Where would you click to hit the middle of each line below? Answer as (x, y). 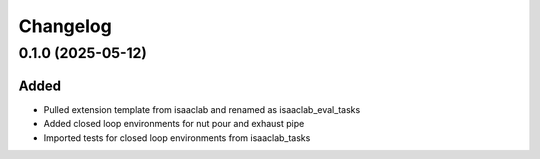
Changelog (65, 26)
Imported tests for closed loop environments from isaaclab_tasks (177, 137)
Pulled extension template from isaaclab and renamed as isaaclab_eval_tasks (202, 109)
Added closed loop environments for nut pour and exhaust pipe (174, 124)
